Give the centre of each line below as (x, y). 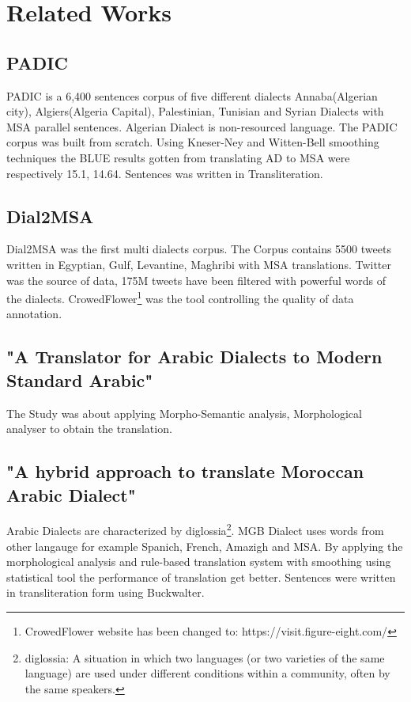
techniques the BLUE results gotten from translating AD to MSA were (178, 157)
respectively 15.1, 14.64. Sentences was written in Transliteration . (165, 173)
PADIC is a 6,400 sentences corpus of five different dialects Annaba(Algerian (192, 95)
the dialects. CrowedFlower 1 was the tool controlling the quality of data (180, 297)
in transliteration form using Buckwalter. (106, 592)
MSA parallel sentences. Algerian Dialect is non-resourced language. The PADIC (202, 126)
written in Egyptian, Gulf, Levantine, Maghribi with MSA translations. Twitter (199, 264)
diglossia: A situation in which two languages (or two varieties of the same (205, 657)
